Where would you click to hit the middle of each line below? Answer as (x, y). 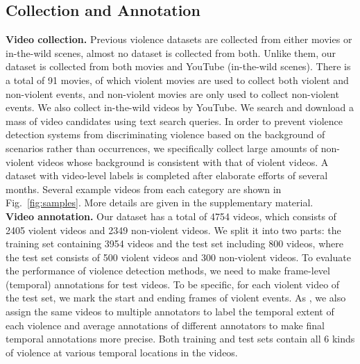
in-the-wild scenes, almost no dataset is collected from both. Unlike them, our (171, 52)
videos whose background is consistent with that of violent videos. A (183, 162)
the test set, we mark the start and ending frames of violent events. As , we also (176, 298)
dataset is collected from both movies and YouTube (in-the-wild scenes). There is (178, 66)
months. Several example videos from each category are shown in (144, 189)
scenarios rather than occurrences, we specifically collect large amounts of (162, 148)
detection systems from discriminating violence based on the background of (165, 134)
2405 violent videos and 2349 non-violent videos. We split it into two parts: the (173, 230)
